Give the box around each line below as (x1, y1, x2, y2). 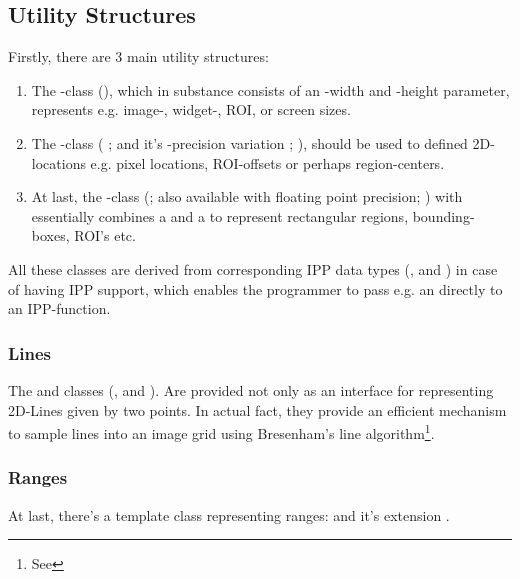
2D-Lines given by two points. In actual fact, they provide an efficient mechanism (8, 399, 507, 420)
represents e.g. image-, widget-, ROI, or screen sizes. (31, 99, 351, 120)
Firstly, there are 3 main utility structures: (8, 46, 269, 67)
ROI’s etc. (74, 225, 136, 246)
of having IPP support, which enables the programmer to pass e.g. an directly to (8, 278, 503, 299)
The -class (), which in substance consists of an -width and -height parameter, (31, 79, 510, 100)
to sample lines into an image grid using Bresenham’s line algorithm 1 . (8, 420, 435, 443)
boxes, (31, 225, 70, 246)
